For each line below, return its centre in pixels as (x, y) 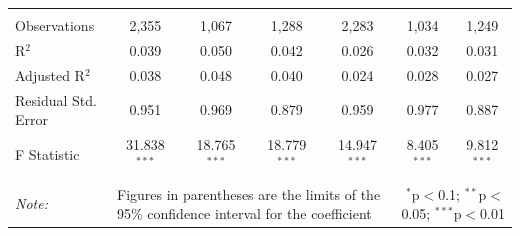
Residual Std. (56, 99)
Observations (55, 25)
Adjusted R (50, 74)
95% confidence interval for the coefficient (244, 213)
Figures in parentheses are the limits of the (249, 193)
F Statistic (47, 153)
